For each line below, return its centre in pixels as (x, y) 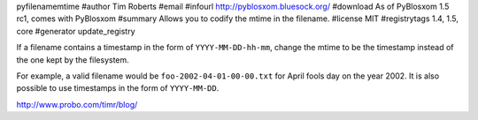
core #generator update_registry (76, 31)
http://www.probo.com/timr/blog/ (77, 104)
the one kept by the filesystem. (73, 60)
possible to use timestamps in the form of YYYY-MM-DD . (118, 88)
